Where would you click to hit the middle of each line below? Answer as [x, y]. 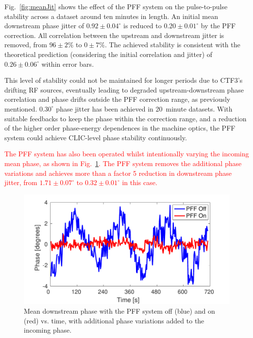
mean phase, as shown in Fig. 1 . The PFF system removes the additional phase [123, 163]
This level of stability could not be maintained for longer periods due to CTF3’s [124, 80]
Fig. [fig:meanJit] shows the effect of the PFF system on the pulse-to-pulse [116, 6]
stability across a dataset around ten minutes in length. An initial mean [111, 16]
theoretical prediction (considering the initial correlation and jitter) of [109, 54]
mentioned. [21, 108]
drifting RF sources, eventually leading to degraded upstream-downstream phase [124, 89]
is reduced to [143, 26]
